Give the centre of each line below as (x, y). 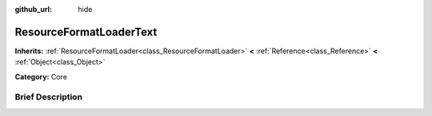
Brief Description (49, 97)
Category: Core (41, 76)
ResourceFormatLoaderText (86, 32)
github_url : (33, 9)
